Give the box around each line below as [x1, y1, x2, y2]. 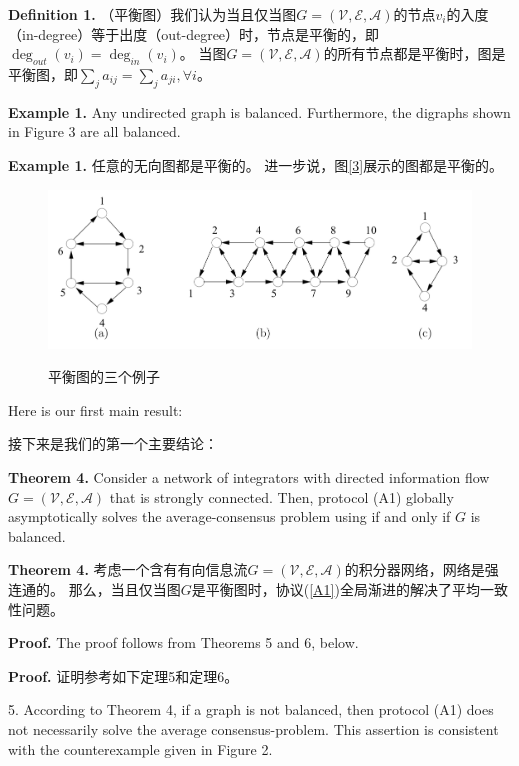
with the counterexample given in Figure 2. [8, 738, 273, 759]
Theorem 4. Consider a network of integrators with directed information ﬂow [8, 467, 490, 488]
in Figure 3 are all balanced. [8, 121, 181, 142]
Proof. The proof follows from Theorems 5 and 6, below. [8, 632, 359, 653]
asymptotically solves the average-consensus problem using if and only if [8, 506, 451, 527]
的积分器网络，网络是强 [344, 559, 499, 580]
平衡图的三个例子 [48, 366, 160, 387]
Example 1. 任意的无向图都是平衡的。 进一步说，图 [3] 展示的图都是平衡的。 [8, 154, 504, 175]
